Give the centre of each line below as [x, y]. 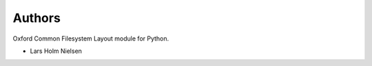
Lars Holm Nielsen [56, 51]
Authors [37, 18]
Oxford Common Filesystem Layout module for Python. [91, 38]
